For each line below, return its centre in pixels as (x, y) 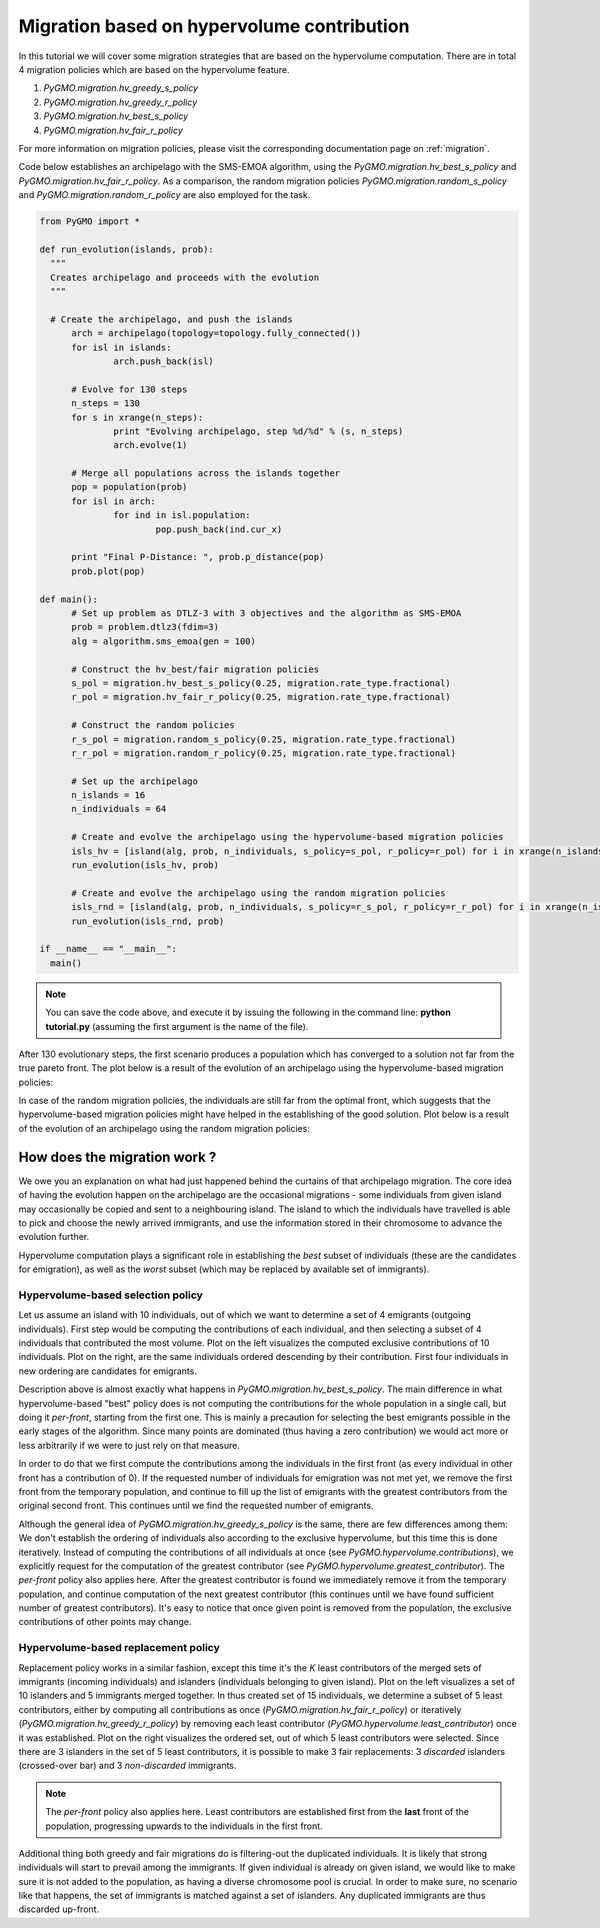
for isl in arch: (114, 501)
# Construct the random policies (153, 725)
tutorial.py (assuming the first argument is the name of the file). (177, 1026)
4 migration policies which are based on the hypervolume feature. (154, 69)
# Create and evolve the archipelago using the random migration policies (258, 893)
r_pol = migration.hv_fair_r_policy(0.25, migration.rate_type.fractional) (261, 697)
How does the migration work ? (117, 1156)
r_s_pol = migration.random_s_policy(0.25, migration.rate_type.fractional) (264, 739)
